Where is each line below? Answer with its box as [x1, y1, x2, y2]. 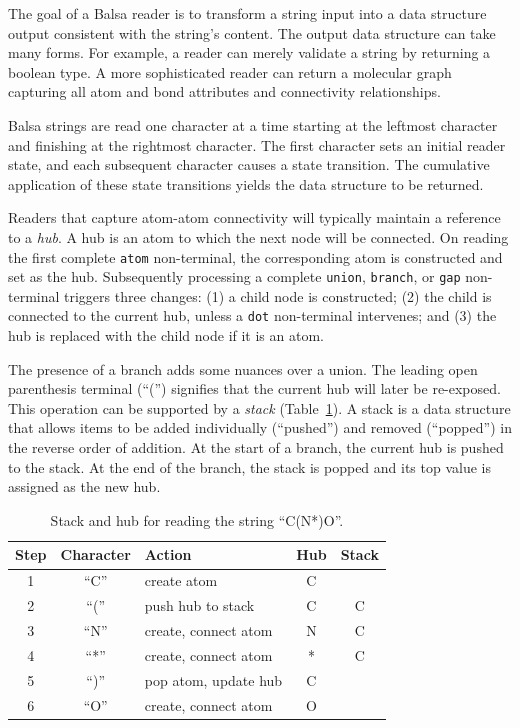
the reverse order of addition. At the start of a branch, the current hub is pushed [8, 437, 504, 458]
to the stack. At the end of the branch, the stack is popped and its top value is [8, 456, 492, 477]
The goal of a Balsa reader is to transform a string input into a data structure [8, 3, 487, 23]
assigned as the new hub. [8, 476, 161, 497]
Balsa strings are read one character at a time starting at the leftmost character [8, 114, 498, 135]
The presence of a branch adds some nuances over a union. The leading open [8, 358, 478, 379]
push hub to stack [144, 595, 255, 616]
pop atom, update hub [144, 669, 283, 690]
